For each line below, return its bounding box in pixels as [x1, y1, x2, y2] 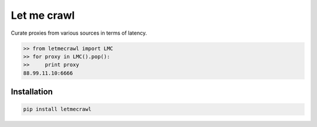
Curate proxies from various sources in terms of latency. [11, 29, 147, 36]
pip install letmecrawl [23, 106, 92, 113]
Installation [11, 87, 53, 97]
